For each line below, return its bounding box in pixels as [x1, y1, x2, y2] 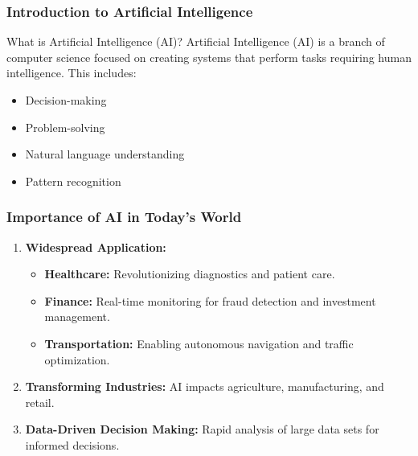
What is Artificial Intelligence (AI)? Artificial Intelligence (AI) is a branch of [6, 33, 385, 50]
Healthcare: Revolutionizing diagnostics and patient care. [44, 265, 335, 282]
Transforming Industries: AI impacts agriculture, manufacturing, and [25, 378, 384, 395]
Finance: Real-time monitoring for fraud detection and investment [44, 292, 376, 309]
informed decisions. [25, 436, 120, 453]
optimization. [44, 351, 110, 368]
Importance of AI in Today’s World [6, 207, 242, 227]
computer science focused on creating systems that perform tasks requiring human [6, 48, 412, 65]
